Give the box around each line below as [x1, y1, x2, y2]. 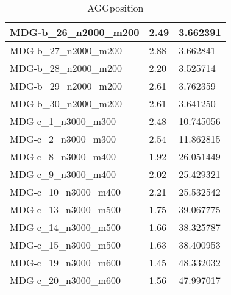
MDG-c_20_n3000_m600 [10, 273, 121, 287]
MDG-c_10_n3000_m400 [10, 185, 121, 199]
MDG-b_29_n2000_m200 [10, 79, 122, 93]
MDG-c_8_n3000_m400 [10, 149, 116, 163]
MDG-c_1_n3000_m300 [10, 114, 116, 128]
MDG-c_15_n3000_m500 [10, 238, 121, 252]
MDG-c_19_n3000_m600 [10, 255, 121, 269]
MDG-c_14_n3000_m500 [10, 220, 121, 234]
